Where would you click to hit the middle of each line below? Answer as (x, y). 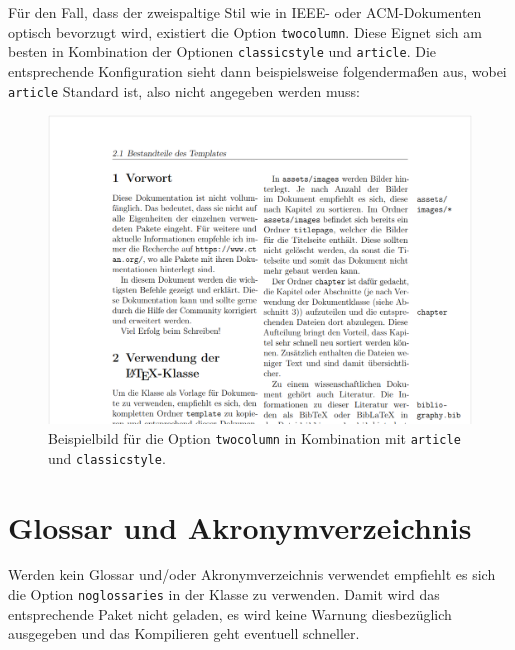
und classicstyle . (107, 457)
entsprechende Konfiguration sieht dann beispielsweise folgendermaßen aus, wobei (257, 70)
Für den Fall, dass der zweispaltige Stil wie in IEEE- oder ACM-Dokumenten (245, 12)
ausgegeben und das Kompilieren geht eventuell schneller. (184, 633)
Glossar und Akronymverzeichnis (240, 526)
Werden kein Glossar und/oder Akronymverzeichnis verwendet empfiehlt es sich (252, 574)
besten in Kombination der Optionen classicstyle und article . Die (222, 51)
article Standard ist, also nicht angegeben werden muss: (184, 90)
